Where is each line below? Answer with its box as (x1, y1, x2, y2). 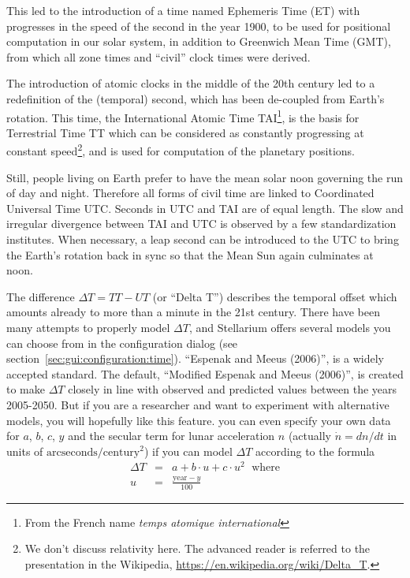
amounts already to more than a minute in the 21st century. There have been (6, 304, 380, 320)
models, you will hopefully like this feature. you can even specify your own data (6, 412, 391, 428)
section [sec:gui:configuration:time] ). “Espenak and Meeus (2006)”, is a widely (6, 350, 384, 367)
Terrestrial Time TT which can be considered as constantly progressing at (6, 124, 364, 140)
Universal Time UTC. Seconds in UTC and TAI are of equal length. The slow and (6, 200, 404, 216)
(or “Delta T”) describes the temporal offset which (152, 288, 397, 304)
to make (6, 381, 45, 397)
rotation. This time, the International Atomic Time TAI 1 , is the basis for (6, 106, 360, 125)
